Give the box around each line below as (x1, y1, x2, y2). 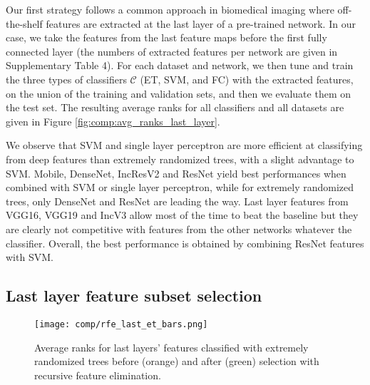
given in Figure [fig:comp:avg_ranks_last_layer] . (6, 113, 220, 128)
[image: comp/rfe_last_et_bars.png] (34, 319, 208, 329)
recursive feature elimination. (34, 367, 161, 382)
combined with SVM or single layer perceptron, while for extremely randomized (6, 180, 354, 195)
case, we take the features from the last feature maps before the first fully (6, 30, 327, 45)
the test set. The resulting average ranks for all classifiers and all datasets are (6, 100, 344, 115)
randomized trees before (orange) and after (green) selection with (34, 354, 319, 369)
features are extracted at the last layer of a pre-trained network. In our (46, 16, 356, 31)
